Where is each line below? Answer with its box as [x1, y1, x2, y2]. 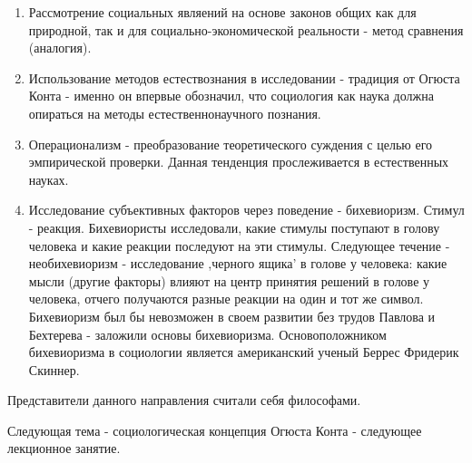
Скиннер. [28, 360, 80, 379]
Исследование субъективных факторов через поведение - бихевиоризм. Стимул [28, 200, 465, 219]
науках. [28, 169, 69, 188]
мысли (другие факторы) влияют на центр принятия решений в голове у [28, 271, 430, 290]
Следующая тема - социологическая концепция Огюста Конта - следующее [7, 420, 422, 439]
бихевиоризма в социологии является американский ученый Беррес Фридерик [28, 342, 459, 362]
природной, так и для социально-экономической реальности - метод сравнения [28, 20, 464, 39]
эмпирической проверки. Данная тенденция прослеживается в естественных [28, 152, 449, 171]
